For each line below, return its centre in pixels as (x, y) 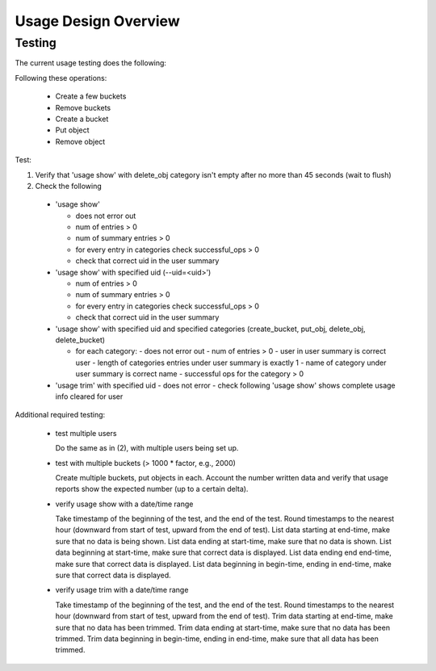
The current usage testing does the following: (91, 63)
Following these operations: (61, 78)
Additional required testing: (60, 415)
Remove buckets (83, 107)
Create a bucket (82, 119)
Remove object (80, 141)
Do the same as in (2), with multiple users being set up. (147, 448)
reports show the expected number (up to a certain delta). (152, 489)
